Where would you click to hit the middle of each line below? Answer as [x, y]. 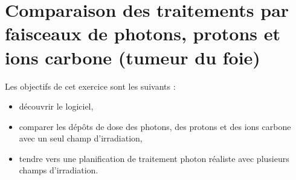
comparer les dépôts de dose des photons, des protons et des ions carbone [155, 126]
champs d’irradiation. [59, 170]
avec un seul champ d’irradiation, [81, 138]
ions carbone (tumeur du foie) [133, 57]
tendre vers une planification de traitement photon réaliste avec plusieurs [154, 158]
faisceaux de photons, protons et [143, 33]
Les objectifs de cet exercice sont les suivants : [90, 86]
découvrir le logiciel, [56, 106]
